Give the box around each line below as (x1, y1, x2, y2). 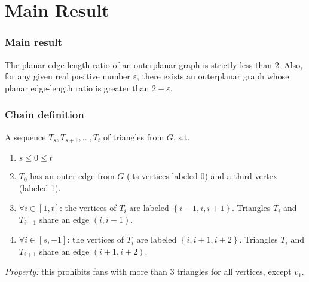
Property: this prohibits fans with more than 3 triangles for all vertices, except (5, 265, 292, 278)
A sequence (5, 130, 46, 143)
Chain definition (5, 107, 84, 122)
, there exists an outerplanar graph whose (137, 70, 289, 82)
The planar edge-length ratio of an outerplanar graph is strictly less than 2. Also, (5, 58, 303, 70)
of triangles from (103, 130, 164, 143)
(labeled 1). (19, 181, 61, 194)
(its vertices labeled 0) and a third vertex (126, 170, 278, 182)
